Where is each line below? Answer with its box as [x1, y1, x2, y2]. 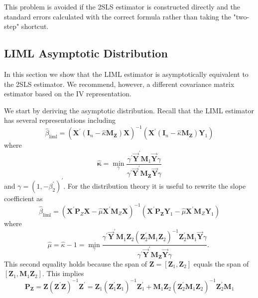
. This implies [42, 268, 84, 279]
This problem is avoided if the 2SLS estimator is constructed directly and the [4, 1, 241, 11]
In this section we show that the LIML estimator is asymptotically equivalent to [4, 68, 249, 79]
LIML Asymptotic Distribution [4, 45, 168, 61]
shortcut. [21, 21, 49, 31]
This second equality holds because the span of [4, 258, 147, 269]
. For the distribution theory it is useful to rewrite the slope [63, 180, 246, 191]
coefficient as [4, 193, 43, 203]
